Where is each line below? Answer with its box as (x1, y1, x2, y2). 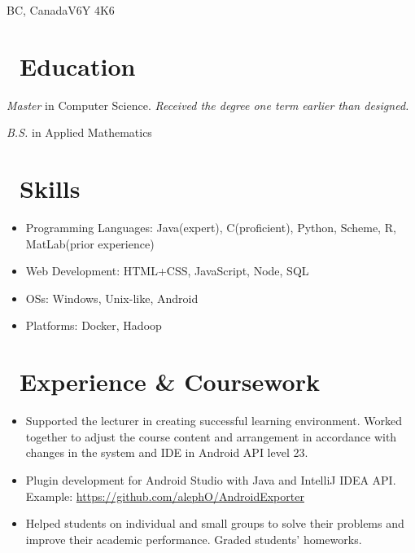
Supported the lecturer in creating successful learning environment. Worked (25, 412, 402, 429)
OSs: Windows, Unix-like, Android (25, 289, 199, 306)
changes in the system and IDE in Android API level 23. (25, 444, 308, 461)
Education (20, 49, 136, 82)
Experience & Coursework (20, 365, 320, 398)
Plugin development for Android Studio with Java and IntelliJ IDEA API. (25, 471, 396, 488)
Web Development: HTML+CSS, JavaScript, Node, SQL (25, 262, 309, 279)
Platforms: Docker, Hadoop (25, 317, 162, 334)
